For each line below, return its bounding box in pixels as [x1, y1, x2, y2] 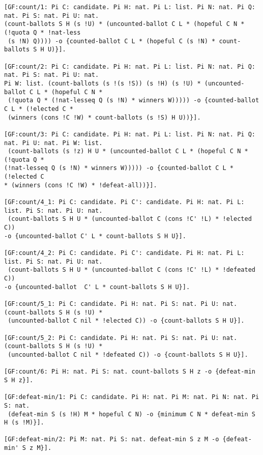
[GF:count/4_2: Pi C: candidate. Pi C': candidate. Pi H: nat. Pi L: [4, 249, 245, 257]
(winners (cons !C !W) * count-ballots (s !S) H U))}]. [8, 113, 201, 121]
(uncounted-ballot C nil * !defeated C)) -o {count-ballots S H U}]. [8, 351, 248, 358]
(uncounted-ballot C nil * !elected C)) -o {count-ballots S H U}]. [8, 317, 245, 325]
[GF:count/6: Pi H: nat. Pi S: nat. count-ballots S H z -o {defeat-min [4, 368, 255, 376]
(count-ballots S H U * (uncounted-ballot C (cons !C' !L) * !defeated [8, 266, 255, 274]
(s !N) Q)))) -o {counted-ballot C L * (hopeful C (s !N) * [8, 37, 216, 45]
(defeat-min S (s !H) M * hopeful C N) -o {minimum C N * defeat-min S [8, 410, 255, 418]
